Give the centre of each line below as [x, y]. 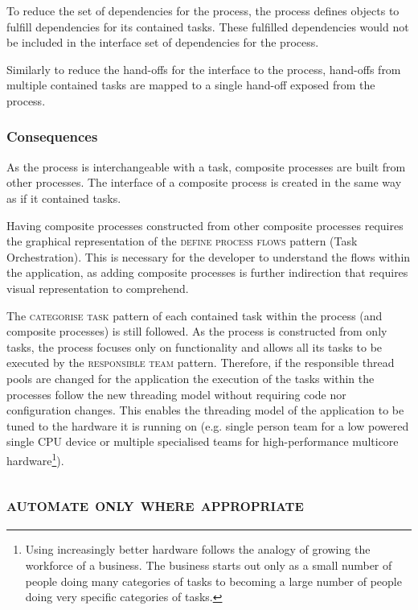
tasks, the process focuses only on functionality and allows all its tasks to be [195, 346]
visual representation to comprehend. [98, 288]
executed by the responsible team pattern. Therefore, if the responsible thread [201, 363]
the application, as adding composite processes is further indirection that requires [207, 272]
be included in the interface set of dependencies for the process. [163, 42]
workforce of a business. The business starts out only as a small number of [209, 565]
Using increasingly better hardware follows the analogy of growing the [198, 549]
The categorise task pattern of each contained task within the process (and [195, 315]
